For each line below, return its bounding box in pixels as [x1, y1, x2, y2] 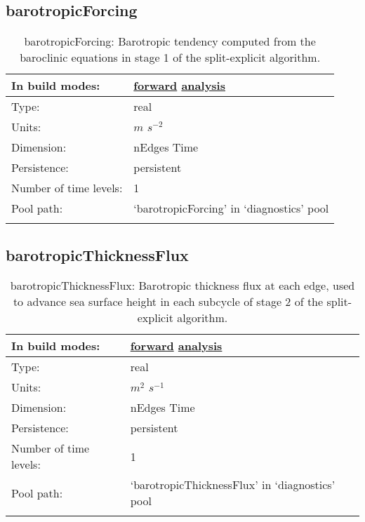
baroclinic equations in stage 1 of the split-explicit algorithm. [20, 49, 321, 66]
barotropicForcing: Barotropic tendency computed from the [24, 33, 316, 50]
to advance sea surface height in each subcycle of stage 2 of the [13, 293, 324, 310]
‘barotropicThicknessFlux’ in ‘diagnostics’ [130, 476, 336, 493]
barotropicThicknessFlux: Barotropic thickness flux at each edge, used [10, 277, 355, 294]
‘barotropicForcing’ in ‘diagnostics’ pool [133, 200, 329, 217]
